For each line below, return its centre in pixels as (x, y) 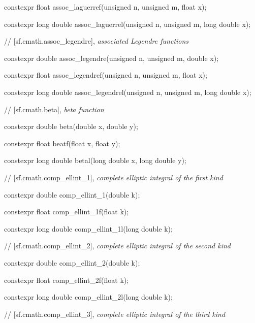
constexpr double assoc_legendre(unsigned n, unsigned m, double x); (111, 58)
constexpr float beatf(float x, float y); (62, 143)
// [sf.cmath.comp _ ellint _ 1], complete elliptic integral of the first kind (114, 177)
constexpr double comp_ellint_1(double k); (72, 194)
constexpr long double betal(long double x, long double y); (95, 160)
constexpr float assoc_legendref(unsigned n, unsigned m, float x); (106, 75)
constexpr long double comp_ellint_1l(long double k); (88, 228)
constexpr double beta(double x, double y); (71, 126)
